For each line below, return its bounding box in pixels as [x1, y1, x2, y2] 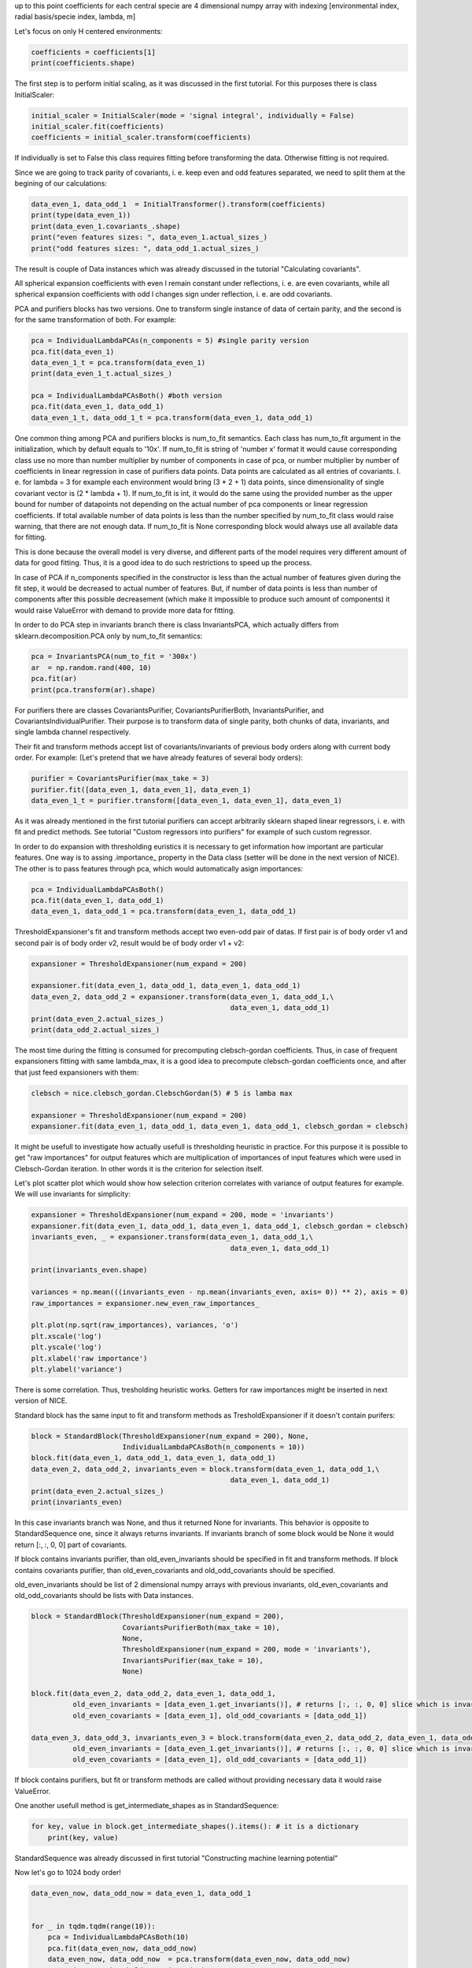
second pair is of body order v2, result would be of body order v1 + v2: [14, 938, 245, 948]
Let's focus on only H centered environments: [14, 26, 163, 35]
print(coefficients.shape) [31, 59, 135, 68]
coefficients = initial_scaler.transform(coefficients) [31, 133, 252, 142]
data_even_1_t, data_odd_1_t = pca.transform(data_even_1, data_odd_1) [31, 413, 314, 422]
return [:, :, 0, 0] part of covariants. [14, 1540, 127, 1549]
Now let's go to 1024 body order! [14, 1867, 122, 1877]
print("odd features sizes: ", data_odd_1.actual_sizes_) [31, 244, 260, 253]
